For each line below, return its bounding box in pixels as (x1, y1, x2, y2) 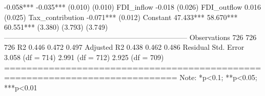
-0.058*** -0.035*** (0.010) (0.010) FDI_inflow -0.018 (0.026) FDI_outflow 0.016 (4, 2, 261, 12)
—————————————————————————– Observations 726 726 (4, 31, 257, 42)
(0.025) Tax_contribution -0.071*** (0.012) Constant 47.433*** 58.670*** (4, 11, 238, 22)
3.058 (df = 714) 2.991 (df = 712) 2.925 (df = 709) (4, 51, 164, 62)
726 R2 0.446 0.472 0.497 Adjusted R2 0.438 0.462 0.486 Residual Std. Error (4, 42, 244, 52)
